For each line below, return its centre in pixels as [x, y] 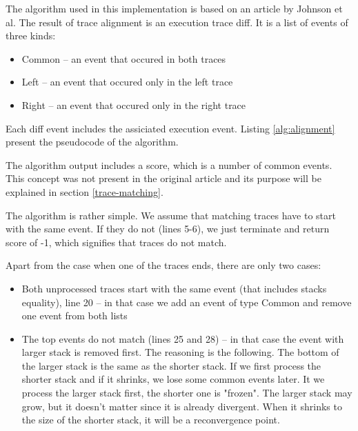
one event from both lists [74, 315]
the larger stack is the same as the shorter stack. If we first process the [171, 365]
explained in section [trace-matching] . [84, 191]
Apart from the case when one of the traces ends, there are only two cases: [163, 265]
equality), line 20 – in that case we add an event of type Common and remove [187, 302]
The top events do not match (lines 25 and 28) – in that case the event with [183, 338]
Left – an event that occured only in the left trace [127, 82]
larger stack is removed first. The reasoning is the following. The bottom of [180, 352]
